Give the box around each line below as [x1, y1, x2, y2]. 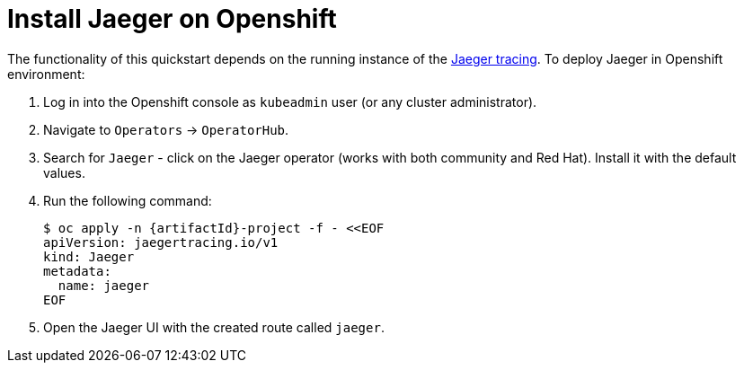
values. [43, 164, 85, 181]
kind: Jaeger [43, 249, 135, 264]
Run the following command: [43, 192, 212, 208]
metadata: [43, 263, 111, 278]
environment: [7, 66, 85, 82]
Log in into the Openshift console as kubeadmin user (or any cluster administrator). [43, 93, 537, 110]
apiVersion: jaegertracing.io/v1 [43, 234, 279, 250]
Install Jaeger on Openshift [7, 4, 337, 34]
